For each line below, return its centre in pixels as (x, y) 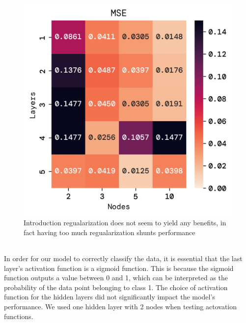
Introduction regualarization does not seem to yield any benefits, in (125, 223)
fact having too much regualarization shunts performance (109, 232)
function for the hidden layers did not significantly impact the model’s (109, 297)
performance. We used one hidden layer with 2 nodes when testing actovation (121, 306)
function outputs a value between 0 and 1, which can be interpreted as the (116, 278)
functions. (19, 316)
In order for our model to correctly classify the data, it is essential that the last (123, 258)
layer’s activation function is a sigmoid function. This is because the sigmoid (119, 268)
